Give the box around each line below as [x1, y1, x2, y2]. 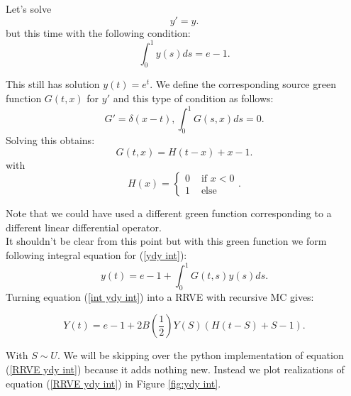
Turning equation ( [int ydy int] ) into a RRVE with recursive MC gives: [6, 289, 314, 304]
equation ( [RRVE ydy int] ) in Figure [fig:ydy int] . [6, 375, 221, 390]
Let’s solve [6, 1, 52, 16]
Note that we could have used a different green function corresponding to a [6, 206, 332, 221]
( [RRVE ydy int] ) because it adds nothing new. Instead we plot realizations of [6, 362, 345, 377]
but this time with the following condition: [6, 25, 191, 40]
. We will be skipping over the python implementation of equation [57, 348, 344, 363]
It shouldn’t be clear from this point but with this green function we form [6, 233, 327, 248]
